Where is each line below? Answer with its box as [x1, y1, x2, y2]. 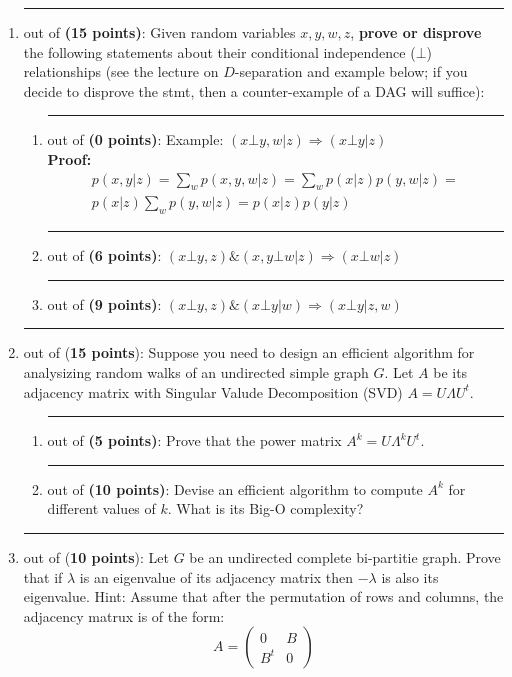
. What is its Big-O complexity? [167, 498, 364, 519]
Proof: [47, 148, 92, 169]
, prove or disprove [350, 22, 482, 42]
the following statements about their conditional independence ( [23, 41, 416, 62]
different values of [47, 498, 156, 519]
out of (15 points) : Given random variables [23, 22, 296, 42]
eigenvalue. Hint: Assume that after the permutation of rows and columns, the [23, 586, 504, 607]
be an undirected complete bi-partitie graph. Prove [189, 546, 501, 567]
